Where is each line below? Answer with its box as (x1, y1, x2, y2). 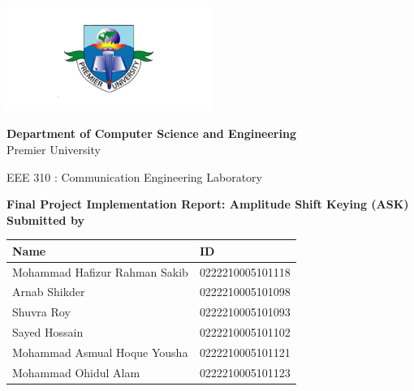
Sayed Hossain (12, 324, 84, 341)
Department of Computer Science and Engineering (6, 125, 296, 142)
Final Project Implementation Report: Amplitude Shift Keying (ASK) (6, 195, 409, 213)
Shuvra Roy (12, 303, 71, 320)
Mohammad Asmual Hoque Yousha (12, 344, 188, 360)
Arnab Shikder (12, 283, 85, 300)
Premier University (6, 140, 101, 157)
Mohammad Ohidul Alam (12, 363, 140, 380)
